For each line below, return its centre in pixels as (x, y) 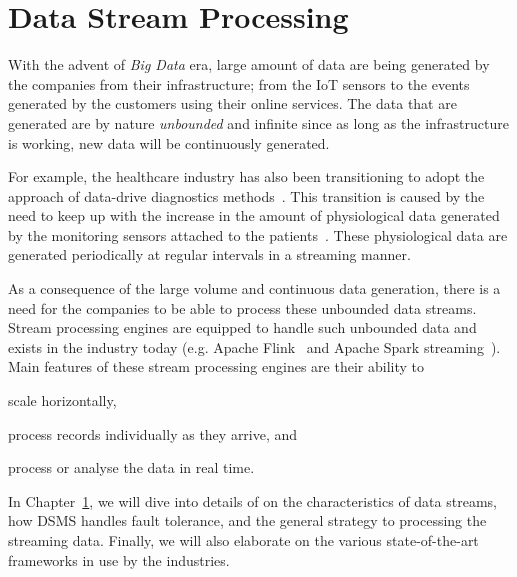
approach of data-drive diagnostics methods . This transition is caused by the (246, 195)
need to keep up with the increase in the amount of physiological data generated (254, 215)
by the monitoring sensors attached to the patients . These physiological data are (258, 234)
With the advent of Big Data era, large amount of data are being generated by (249, 64)
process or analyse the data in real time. (131, 467)
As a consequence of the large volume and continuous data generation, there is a (254, 288)
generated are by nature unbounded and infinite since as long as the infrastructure (258, 122)
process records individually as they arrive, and (153, 433)
